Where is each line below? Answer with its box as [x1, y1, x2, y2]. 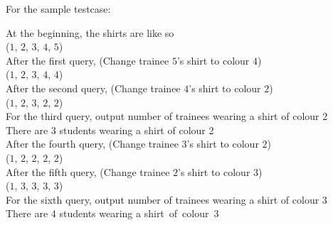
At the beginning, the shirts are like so [6, 25, 174, 40]
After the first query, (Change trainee [6, 53, 169, 67]
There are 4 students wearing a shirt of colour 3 [6, 206, 219, 221]
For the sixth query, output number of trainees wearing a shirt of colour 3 [6, 192, 327, 207]
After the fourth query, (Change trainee [6, 136, 179, 151]
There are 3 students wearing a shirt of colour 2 [6, 122, 214, 137]
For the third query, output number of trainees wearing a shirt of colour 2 [6, 109, 328, 124]
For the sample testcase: [6, 1, 111, 16]
